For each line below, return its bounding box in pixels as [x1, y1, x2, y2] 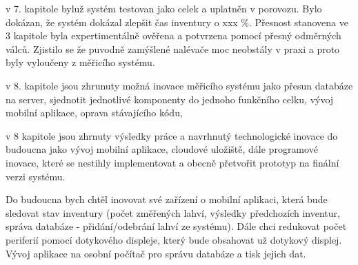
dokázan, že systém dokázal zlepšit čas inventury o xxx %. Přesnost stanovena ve [6, 14, 348, 29]
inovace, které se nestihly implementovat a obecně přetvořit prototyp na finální [6, 155, 339, 169]
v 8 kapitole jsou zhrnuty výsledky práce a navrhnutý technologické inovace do [6, 128, 338, 142]
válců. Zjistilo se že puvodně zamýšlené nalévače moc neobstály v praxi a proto [6, 41, 340, 56]
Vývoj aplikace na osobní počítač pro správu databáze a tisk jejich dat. [6, 246, 306, 260]
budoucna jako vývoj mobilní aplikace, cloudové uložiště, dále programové [6, 142, 318, 156]
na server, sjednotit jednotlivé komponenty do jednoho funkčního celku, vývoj [6, 92, 334, 106]
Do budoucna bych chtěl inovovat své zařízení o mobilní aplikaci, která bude [6, 192, 328, 206]
